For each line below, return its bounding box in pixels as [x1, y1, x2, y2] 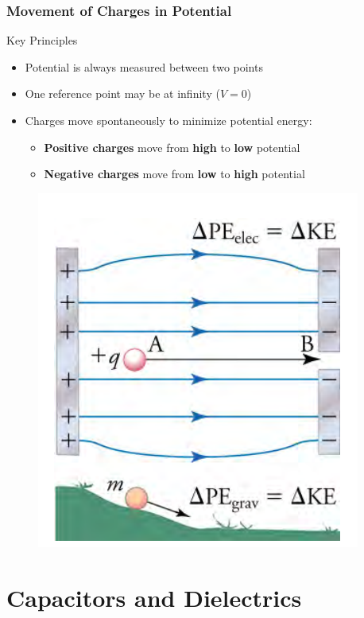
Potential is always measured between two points [25, 58, 263, 75]
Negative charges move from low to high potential [44, 165, 305, 182]
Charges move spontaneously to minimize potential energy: [25, 112, 312, 128]
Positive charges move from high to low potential [44, 138, 300, 155]
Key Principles [6, 32, 78, 49]
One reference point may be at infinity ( [25, 85, 220, 102]
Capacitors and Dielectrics [6, 581, 302, 613]
